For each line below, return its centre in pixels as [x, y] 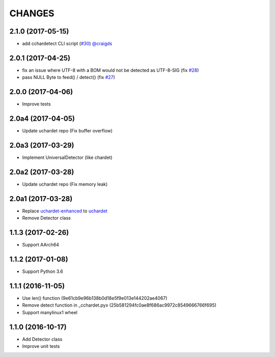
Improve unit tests [41, 346]
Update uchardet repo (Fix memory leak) [65, 184]
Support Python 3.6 [43, 271]
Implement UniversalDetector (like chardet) [67, 157]
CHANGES [32, 13]
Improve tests [36, 104]
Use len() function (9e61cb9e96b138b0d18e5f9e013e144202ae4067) [95, 298]
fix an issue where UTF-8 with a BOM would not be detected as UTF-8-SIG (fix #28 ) [111, 70]
